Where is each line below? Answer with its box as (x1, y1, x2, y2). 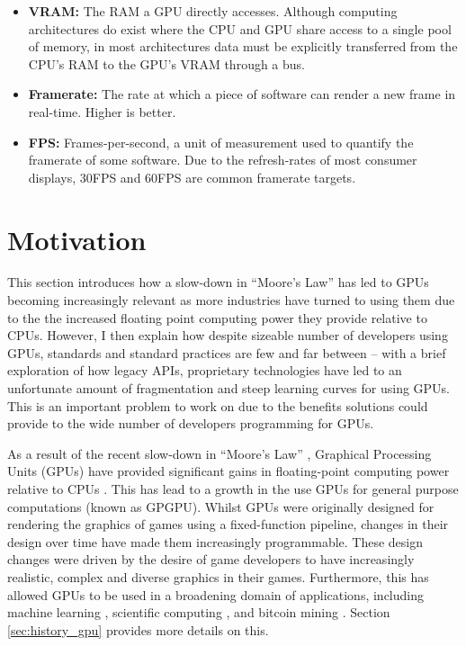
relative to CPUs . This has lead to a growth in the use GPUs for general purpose (7, 480, 459, 498)
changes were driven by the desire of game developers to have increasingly (7, 550, 415, 569)
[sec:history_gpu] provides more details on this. (7, 620, 269, 639)
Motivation (7, 220, 147, 257)
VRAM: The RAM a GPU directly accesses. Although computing (28, 2, 398, 20)
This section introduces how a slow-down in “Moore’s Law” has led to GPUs (7, 273, 429, 292)
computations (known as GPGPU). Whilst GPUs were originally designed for (7, 497, 435, 516)
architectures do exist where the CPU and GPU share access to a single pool (28, 19, 452, 38)
